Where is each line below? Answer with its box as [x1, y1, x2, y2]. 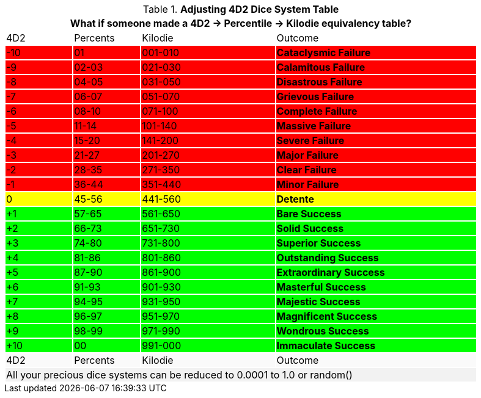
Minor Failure [276, 178, 339, 190]
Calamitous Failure [276, 61, 365, 73]
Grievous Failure [276, 90, 354, 103]
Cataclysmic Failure [276, 46, 371, 59]
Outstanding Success [276, 251, 379, 264]
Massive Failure [276, 120, 351, 132]
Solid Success [276, 222, 344, 234]
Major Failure [276, 149, 339, 161]
